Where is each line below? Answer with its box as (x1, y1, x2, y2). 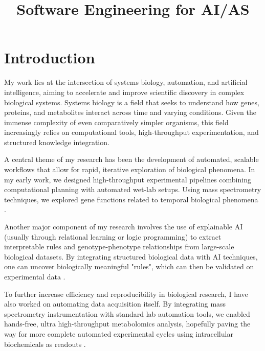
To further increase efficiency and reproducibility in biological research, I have (4, 288, 248, 299)
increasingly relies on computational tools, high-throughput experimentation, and (4, 127, 259, 137)
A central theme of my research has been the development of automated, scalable (4, 154, 259, 165)
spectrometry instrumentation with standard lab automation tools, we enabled (4, 308, 250, 319)
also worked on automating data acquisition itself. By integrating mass (4, 298, 226, 309)
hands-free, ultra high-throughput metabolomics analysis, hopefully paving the (4, 318, 251, 329)
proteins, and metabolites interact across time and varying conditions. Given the (4, 107, 256, 118)
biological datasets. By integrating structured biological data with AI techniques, (4, 251, 258, 262)
